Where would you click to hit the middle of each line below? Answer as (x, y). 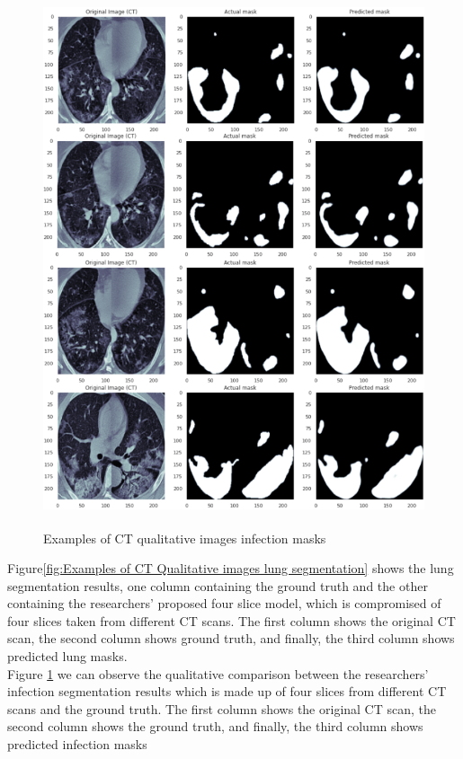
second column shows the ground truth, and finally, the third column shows (215, 726)
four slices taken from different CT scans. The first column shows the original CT (231, 620)
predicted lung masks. (67, 656)
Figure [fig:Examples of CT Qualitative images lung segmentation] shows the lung (231, 568)
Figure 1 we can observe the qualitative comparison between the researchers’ (218, 673)
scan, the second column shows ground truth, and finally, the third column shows (231, 638)
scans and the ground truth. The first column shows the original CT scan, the (222, 708)
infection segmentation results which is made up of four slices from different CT (227, 691)
